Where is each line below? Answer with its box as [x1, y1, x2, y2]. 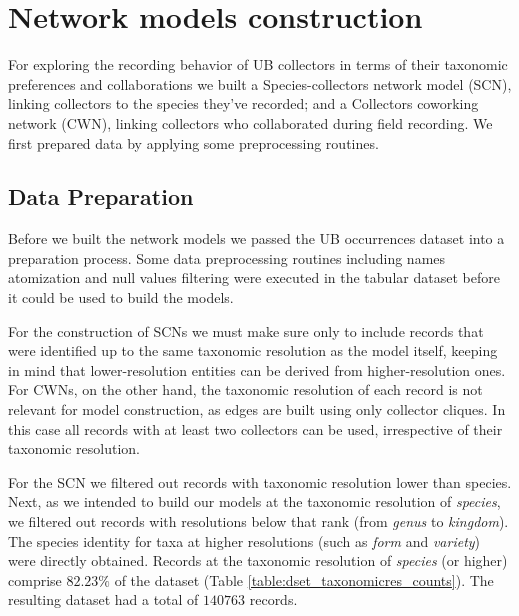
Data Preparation [8, 181, 194, 212]
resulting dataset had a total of [8, 589, 199, 610]
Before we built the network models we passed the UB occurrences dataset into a [8, 228, 505, 249]
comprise [8, 569, 62, 590]
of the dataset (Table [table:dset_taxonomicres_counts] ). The [114, 569, 494, 590]
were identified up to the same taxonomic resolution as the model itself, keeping [8, 340, 498, 361]
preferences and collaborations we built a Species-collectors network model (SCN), [8, 73, 512, 94]
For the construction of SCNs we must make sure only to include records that [8, 320, 484, 341]
